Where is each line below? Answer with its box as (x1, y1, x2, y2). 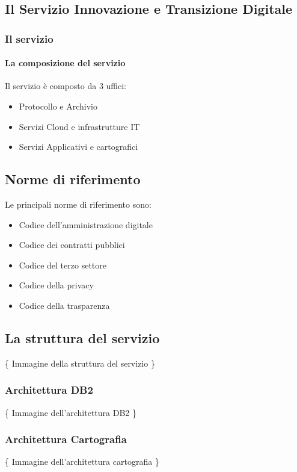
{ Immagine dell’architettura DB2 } (5, 406, 137, 418)
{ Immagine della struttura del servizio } (5, 356, 155, 369)
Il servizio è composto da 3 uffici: (5, 79, 126, 92)
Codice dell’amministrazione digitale (19, 218, 153, 231)
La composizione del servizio (5, 57, 126, 69)
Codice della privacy (19, 279, 94, 291)
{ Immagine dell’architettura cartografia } (5, 455, 159, 468)
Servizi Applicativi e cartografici (19, 140, 138, 153)
